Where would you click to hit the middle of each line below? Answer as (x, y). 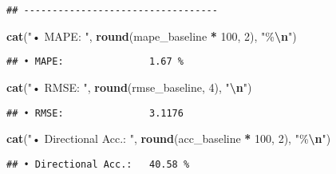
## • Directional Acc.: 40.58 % (98, 164)
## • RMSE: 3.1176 (95, 113)
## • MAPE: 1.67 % (95, 62)
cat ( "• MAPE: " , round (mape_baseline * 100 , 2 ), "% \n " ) (152, 36)
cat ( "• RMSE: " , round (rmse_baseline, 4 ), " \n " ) (129, 87)
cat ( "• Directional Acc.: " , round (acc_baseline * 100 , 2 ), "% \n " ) (169, 138)
